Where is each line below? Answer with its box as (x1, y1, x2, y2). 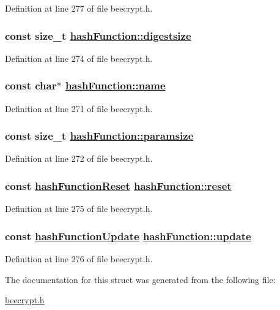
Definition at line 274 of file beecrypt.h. (5, 51, 153, 64)
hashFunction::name (65, 78, 166, 93)
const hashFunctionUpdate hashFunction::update (5, 228, 251, 243)
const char (5, 78, 57, 93)
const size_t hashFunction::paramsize (5, 128, 194, 143)
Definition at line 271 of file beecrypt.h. (5, 102, 153, 115)
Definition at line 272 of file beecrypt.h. (5, 152, 153, 165)
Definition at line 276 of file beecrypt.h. (5, 252, 153, 265)
